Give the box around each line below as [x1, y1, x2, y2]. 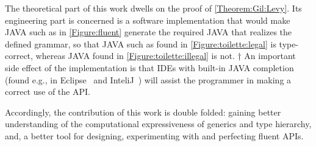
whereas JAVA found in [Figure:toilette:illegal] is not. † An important [35, 49, 296, 62]
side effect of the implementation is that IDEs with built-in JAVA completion [5, 61, 294, 74]
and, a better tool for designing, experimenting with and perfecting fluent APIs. [5, 129, 304, 142]
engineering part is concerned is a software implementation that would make [5, 13, 290, 26]
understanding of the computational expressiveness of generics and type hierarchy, [5, 117, 312, 130]
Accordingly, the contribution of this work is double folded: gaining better [5, 105, 281, 118]
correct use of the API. [5, 85, 90, 98]
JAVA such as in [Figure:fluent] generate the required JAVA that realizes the [5, 26, 292, 38]
